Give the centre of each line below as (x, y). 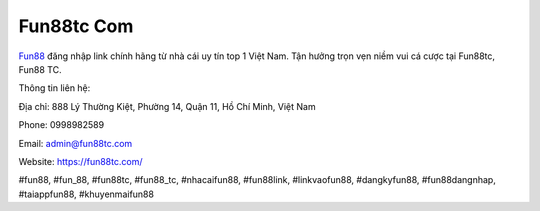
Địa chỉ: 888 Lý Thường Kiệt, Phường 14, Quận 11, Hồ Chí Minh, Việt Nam (167, 106)
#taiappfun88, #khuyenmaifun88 (86, 194)
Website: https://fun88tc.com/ (80, 161)
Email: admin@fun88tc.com (75, 143)
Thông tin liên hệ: (54, 88)
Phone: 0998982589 (61, 125)
